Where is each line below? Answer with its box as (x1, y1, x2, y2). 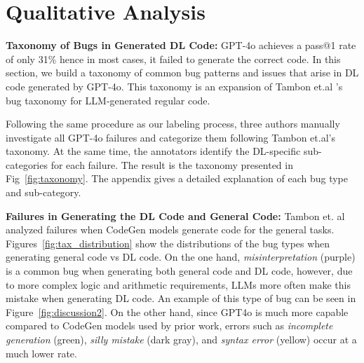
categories (6, 157, 48, 172)
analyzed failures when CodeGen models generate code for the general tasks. (6, 222, 335, 237)
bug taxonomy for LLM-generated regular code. (6, 93, 210, 107)
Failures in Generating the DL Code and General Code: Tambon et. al (6, 208, 345, 223)
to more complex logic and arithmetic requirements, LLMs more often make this (6, 277, 351, 292)
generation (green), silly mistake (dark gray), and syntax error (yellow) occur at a (6, 332, 357, 346)
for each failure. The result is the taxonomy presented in (50, 157, 293, 172)
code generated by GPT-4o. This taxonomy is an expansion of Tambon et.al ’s (6, 78, 343, 93)
